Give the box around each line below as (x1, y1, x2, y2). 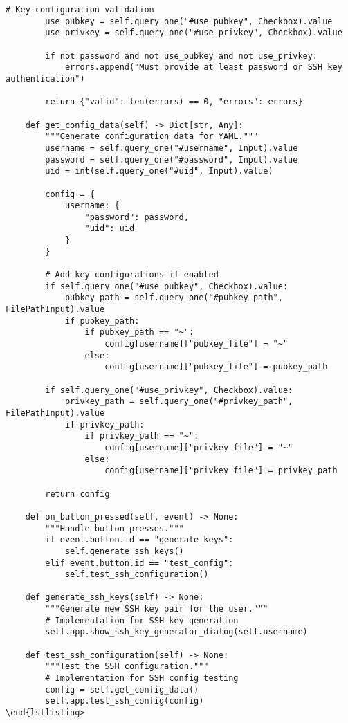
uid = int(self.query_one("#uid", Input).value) (45, 166, 273, 176)
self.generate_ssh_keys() (64, 546, 184, 556)
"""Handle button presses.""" (45, 523, 184, 533)
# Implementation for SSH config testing (45, 673, 239, 684)
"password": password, (84, 212, 189, 222)
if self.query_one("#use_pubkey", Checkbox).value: (45, 281, 289, 291)
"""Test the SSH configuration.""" (45, 661, 209, 672)
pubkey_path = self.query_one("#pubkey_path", (64, 293, 283, 303)
